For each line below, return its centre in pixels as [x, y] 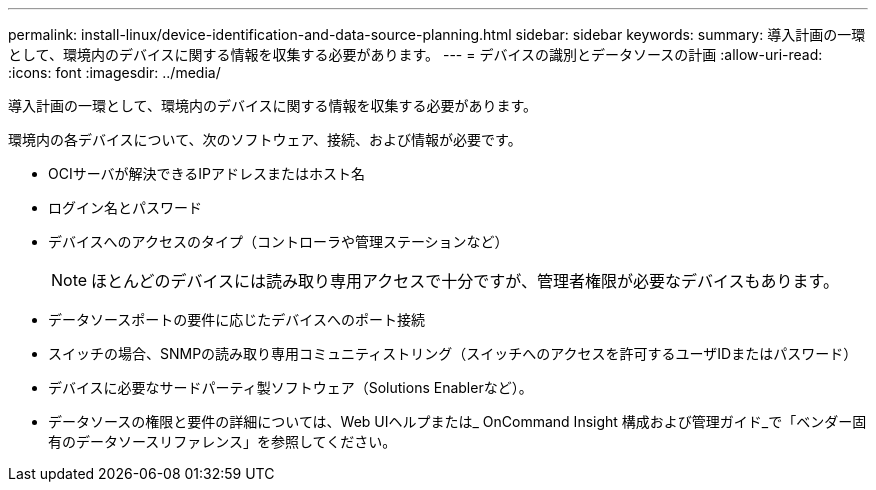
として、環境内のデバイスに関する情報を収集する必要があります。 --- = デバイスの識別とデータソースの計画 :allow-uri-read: [415, 54]
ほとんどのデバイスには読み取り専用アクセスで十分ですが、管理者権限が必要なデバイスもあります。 [465, 281]
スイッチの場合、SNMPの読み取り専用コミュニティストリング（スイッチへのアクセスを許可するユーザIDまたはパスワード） [453, 353]
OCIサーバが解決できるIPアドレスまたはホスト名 [206, 173]
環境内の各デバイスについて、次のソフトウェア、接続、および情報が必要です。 [265, 139]
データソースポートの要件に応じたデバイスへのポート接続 [236, 319]
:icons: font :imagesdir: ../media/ [114, 72]
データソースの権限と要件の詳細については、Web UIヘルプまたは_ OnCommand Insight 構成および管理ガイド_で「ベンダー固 [457, 421]
